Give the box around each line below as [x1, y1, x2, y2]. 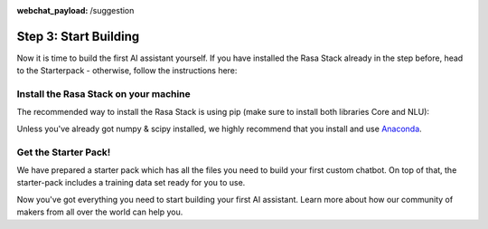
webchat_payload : [16, 5, 89, 15]
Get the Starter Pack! [16, 146, 111, 158]
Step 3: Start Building [16, 28, 140, 44]
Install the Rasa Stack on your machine [16, 88, 192, 100]
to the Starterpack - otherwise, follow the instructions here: [16, 65, 238, 76]
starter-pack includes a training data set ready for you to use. [16, 177, 246, 188]
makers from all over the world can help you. [16, 206, 183, 217]
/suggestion [89, 5, 135, 15]
